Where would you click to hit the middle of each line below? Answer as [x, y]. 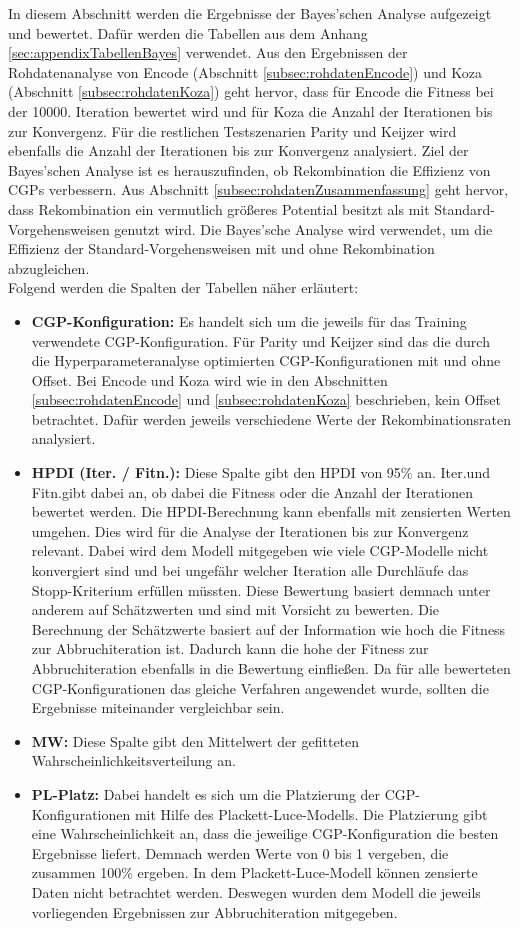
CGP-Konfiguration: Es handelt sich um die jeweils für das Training [249, 320]
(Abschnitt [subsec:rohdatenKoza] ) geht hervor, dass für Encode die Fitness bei [251, 91]
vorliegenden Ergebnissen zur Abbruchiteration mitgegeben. [214, 911]
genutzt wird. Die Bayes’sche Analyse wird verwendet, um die [303, 228]
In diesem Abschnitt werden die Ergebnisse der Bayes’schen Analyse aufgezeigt [250, 13]
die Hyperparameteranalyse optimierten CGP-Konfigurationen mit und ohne [266, 360]
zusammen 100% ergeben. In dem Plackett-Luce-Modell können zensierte [254, 872]
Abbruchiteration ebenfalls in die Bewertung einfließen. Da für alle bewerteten [271, 668]
